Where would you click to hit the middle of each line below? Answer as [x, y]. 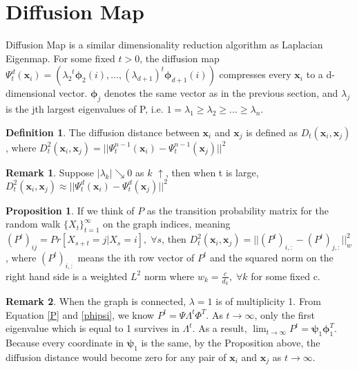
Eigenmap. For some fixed [60, 58]
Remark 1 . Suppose [50, 172]
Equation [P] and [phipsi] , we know [80, 314]
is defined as [272, 132]
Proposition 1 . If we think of [70, 210]
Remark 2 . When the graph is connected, [96, 301]
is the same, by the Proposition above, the [231, 342]
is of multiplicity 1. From [269, 301]
